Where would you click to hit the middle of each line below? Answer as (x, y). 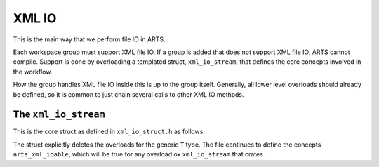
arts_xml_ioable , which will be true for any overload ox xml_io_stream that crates (138, 154)
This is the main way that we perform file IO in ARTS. (89, 39)
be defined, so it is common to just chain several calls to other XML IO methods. (129, 94)
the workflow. (33, 72)
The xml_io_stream (59, 115)
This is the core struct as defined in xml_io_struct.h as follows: (109, 132)
